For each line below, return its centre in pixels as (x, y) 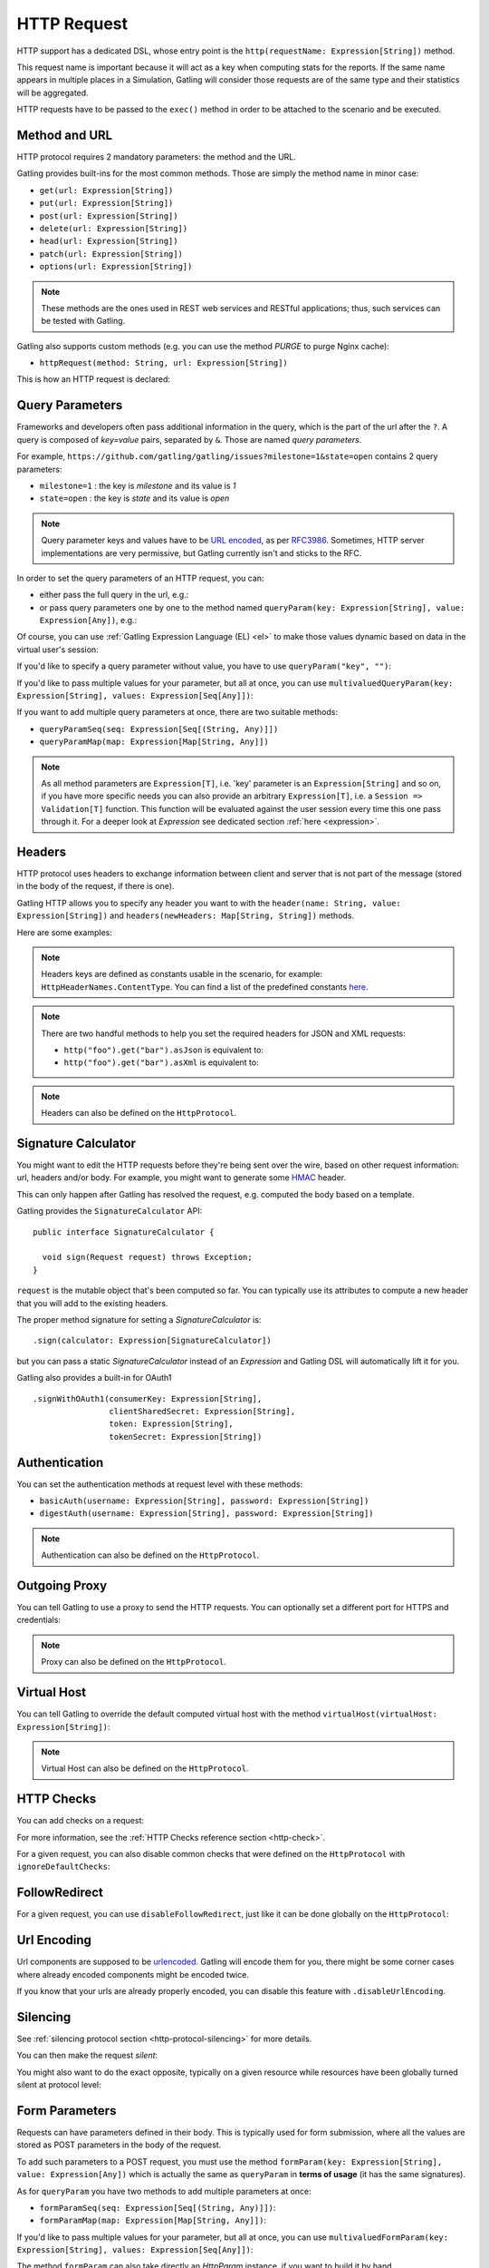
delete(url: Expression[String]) (114, 228)
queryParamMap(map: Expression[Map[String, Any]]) (154, 742)
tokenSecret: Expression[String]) (186, 1437)
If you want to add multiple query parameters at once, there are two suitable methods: (177, 712)
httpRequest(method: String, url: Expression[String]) (164, 363)
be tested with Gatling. (83, 321)
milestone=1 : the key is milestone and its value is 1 (138, 485)
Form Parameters (67, 2111)
